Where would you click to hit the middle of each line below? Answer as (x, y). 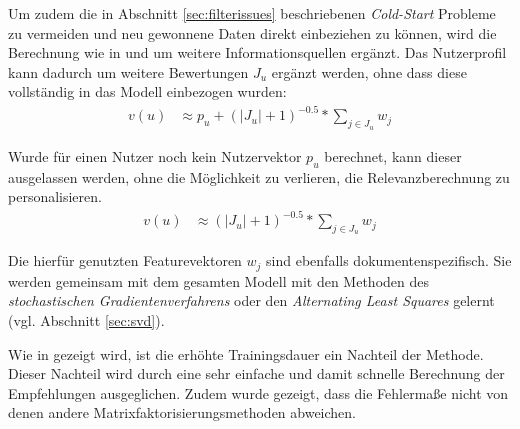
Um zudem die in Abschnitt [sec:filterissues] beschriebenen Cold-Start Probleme (252, 13)
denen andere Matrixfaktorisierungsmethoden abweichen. (182, 412)
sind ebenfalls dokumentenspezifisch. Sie (389, 260)
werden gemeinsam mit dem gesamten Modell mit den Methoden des (218, 280)
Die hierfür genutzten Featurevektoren (125, 260)
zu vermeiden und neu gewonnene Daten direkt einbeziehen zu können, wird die (252, 32)
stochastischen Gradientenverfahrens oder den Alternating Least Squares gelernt (251, 300)
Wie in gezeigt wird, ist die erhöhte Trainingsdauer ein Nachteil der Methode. (246, 353)
